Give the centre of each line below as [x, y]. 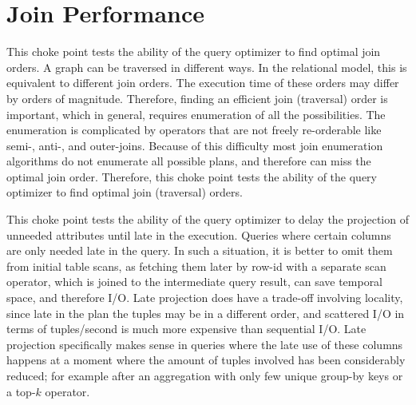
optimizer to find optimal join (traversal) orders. [125, 192]
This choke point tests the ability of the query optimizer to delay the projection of [208, 219]
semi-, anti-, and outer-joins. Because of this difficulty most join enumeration [195, 145]
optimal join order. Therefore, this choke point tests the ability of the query [192, 176]
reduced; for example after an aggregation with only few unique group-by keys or [205, 375]
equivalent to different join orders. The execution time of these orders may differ [203, 83]
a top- [21, 391]
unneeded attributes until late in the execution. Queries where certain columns [199, 234]
